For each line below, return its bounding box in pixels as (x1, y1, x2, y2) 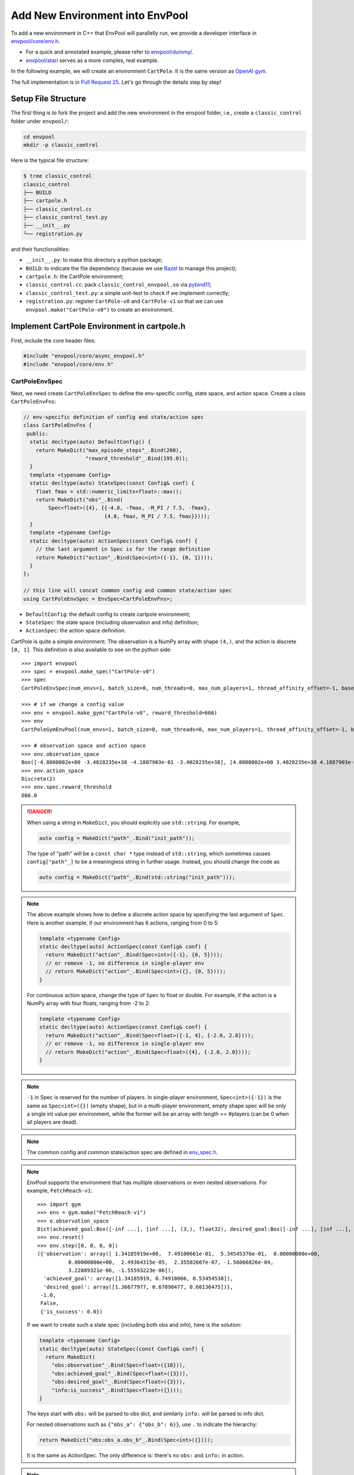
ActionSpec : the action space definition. (25, 627, 126, 634)
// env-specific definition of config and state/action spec (23, 414, 204, 420)
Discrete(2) (21, 775, 56, 782)
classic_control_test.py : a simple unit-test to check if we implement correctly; (25, 289, 230, 296)
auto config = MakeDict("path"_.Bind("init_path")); (39, 835, 195, 841)
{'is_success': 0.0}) (40, 1308, 103, 1315)
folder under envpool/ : (11, 117, 69, 124)
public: (27, 430, 49, 437)
